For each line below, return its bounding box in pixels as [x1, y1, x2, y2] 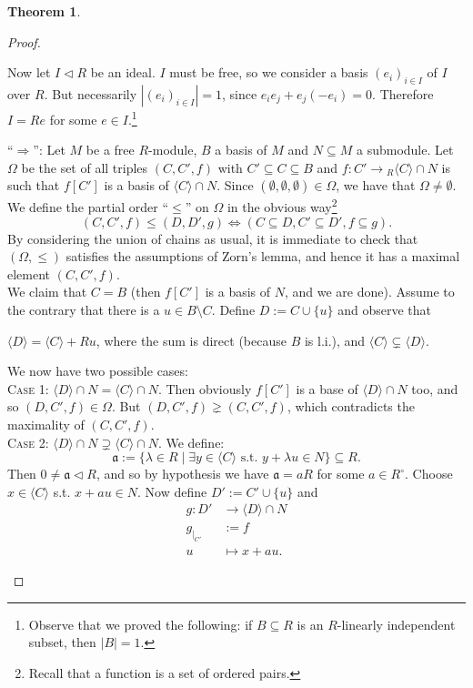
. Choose [405, 464, 453, 483]
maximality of [7, 415, 85, 434]
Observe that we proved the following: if [28, 614, 253, 633]
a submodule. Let [356, 140, 454, 159]
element [7, 264, 51, 283]
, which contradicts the [287, 397, 415, 416]
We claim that [7, 282, 87, 301]
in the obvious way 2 [226, 195, 337, 217]
